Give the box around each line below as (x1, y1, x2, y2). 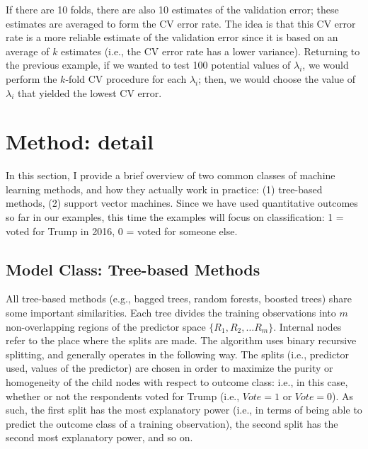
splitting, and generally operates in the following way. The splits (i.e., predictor (6, 346, 350, 361)
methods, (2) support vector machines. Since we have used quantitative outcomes (6, 195, 358, 210)
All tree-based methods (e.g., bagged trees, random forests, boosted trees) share (6, 291, 352, 306)
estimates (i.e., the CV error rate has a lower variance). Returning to (61, 43, 360, 58)
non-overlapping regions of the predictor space (6, 319, 206, 334)
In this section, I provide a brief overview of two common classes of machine (6, 168, 335, 183)
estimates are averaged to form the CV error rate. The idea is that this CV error (6, 16, 356, 30)
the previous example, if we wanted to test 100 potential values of (6, 57, 291, 72)
